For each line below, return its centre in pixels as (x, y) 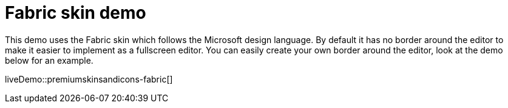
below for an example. (49, 60)
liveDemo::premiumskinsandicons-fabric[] (89, 79)
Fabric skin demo (76, 13)
